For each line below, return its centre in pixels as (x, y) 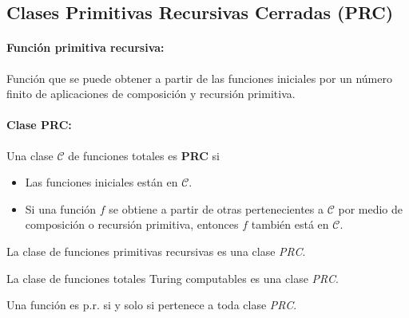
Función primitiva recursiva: (85, 47)
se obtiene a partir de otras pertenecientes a (216, 208)
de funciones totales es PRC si (144, 155)
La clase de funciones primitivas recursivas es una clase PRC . (156, 251)
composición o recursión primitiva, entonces (132, 224)
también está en (290, 224)
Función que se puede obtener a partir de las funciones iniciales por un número (199, 78)
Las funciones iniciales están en (101, 182)
